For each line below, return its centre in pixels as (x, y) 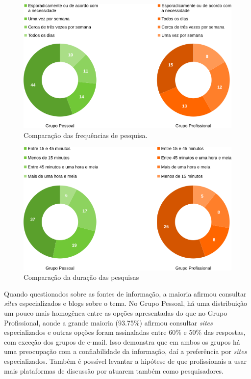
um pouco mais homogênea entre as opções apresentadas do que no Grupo (116, 312)
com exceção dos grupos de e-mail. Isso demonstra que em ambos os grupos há (122, 341)
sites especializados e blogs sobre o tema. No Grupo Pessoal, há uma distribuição (125, 303)
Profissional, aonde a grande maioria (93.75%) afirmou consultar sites (108, 322)
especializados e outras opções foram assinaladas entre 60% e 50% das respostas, (125, 332)
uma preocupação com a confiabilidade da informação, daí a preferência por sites (125, 351)
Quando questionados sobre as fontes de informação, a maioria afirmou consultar (125, 293)
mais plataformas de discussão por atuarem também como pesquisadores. (114, 370)
